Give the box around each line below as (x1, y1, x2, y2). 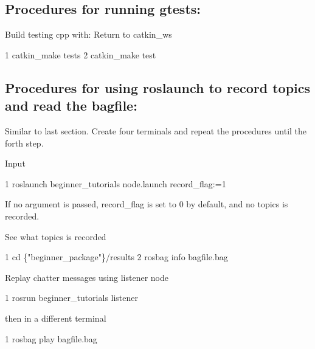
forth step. (5, 136, 44, 149)
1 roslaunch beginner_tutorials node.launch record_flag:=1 (5, 177, 226, 190)
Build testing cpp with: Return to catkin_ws (5, 28, 172, 41)
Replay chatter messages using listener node (5, 271, 168, 283)
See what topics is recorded (5, 230, 106, 243)
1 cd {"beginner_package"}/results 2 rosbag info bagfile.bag (5, 251, 228, 263)
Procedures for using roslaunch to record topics (5, 78, 311, 97)
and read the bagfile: (5, 96, 137, 115)
